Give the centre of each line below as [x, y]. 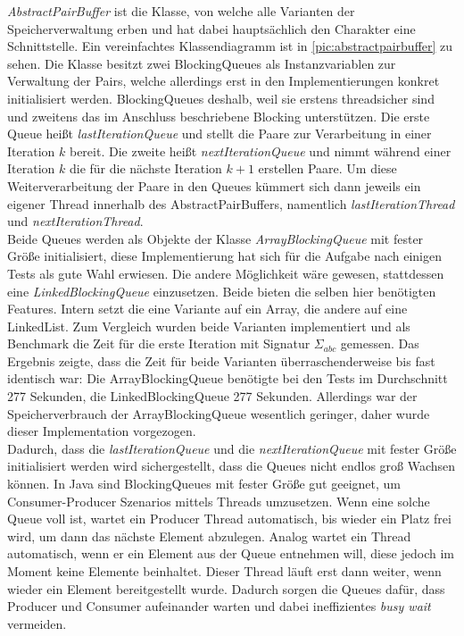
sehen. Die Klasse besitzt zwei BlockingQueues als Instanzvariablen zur [202, 63]
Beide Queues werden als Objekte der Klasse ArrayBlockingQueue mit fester [215, 238]
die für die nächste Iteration [145, 168]
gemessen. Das [380, 343]
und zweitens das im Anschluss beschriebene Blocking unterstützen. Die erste [219, 116]
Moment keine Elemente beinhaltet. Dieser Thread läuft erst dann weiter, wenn [224, 571]
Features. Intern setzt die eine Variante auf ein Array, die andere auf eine [207, 309]
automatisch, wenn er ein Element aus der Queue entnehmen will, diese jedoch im [231, 553]
